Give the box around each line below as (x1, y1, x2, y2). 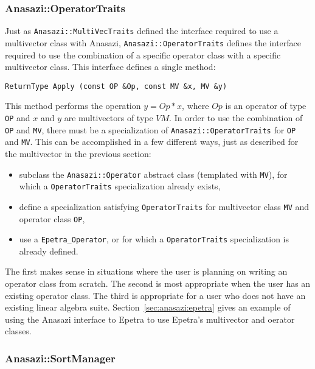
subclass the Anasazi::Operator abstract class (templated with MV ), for (19, 167, 288, 180)
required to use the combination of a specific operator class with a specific (5, 48, 281, 61)
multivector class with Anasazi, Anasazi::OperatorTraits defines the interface (5, 36, 302, 49)
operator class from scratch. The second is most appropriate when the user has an (5, 277, 311, 289)
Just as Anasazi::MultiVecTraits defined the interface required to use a (5, 24, 279, 37)
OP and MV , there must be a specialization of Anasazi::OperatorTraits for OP (5, 123, 296, 136)
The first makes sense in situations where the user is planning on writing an (5, 265, 288, 278)
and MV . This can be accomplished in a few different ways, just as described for (5, 135, 299, 148)
